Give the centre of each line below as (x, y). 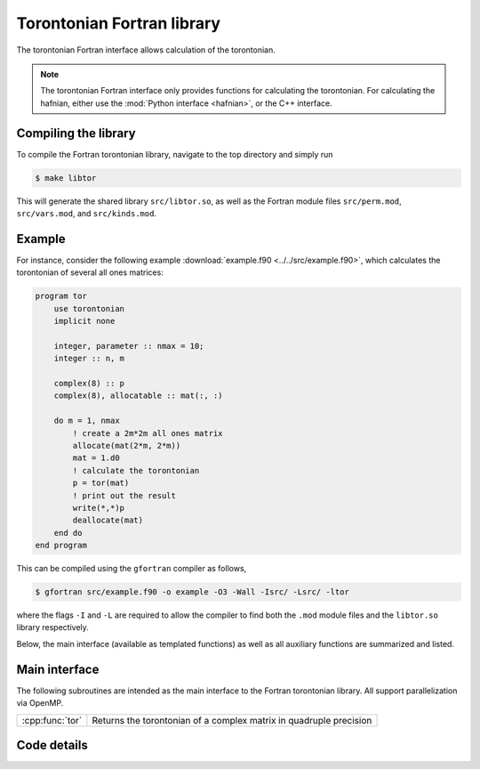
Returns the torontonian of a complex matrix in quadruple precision (232, 720)
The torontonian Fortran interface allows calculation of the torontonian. (146, 50)
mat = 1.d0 (96, 458)
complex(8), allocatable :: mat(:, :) (138, 396)
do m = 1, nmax (87, 421)
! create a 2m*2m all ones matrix (148, 433)
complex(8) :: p (89, 383)
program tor (61, 296)
